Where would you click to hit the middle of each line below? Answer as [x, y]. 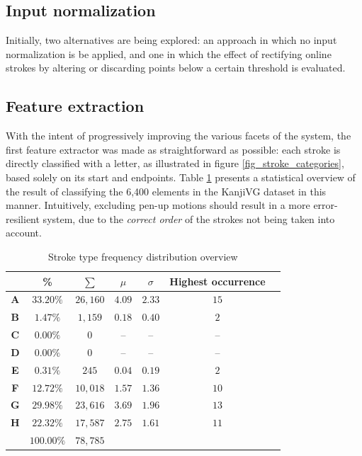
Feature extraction [75, 106]
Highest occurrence [217, 281]
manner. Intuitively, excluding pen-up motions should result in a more [158, 205]
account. [24, 233]
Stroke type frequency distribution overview [143, 256]
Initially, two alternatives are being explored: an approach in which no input [171, 40]
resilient [23, 218]
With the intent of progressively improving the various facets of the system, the [179, 136]
